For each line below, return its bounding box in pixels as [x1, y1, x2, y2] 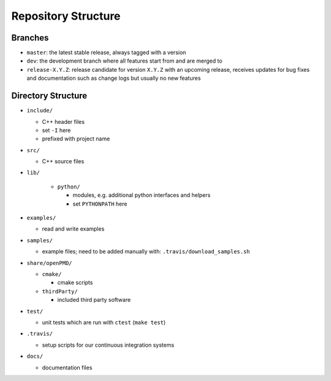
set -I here [42, 126, 71, 134]
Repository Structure [11, 9, 121, 23]
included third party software [57, 296, 131, 304]
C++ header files [42, 118, 85, 125]
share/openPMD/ [26, 260, 73, 266]
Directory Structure [11, 91, 88, 101]
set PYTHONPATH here [72, 200, 127, 207]
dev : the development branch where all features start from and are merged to [26, 57, 223, 64]
